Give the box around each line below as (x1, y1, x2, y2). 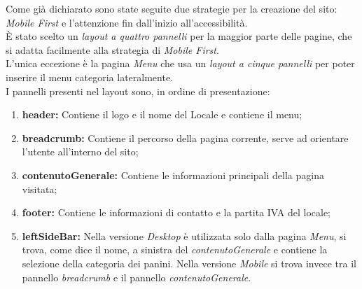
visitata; (22, 181, 57, 196)
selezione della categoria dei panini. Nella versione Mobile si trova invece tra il (22, 255, 356, 270)
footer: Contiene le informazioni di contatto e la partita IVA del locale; (22, 205, 331, 220)
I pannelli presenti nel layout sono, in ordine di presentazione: (6, 83, 270, 98)
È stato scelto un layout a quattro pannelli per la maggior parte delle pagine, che (6, 29, 352, 43)
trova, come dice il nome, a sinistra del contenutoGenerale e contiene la (22, 242, 328, 257)
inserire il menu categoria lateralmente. (6, 69, 173, 84)
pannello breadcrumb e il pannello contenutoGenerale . (22, 269, 251, 284)
